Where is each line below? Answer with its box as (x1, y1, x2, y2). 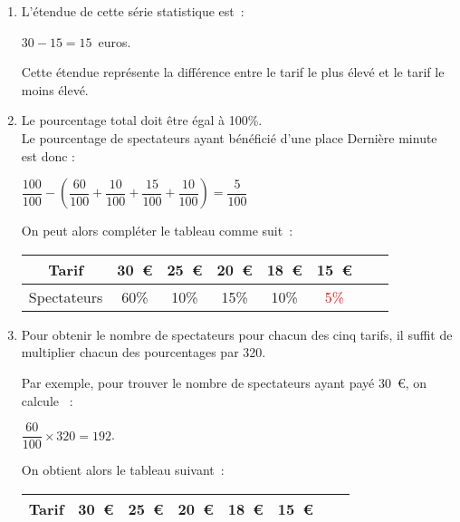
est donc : (21, 146, 75, 165)
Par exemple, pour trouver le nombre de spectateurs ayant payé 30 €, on (21, 372, 427, 391)
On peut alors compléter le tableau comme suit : (21, 221, 293, 240)
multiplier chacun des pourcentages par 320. (21, 343, 266, 362)
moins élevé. (21, 80, 89, 99)
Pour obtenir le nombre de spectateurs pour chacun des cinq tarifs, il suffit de (21, 324, 453, 343)
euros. (98, 32, 131, 51)
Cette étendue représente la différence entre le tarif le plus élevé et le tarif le (21, 63, 445, 82)
